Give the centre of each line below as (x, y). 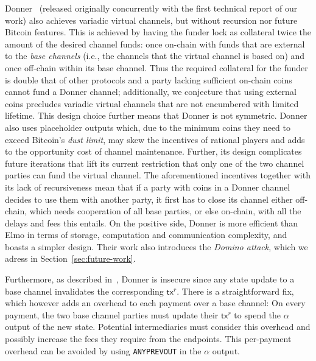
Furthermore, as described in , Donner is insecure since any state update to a (150, 279)
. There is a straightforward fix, (235, 291)
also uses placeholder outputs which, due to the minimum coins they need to (148, 127)
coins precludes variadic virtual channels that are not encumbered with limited (152, 103)
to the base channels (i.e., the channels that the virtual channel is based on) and (155, 56)
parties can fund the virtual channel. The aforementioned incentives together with (158, 175)
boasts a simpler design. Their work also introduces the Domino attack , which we (156, 246)
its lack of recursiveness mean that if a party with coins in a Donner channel (148, 187)
